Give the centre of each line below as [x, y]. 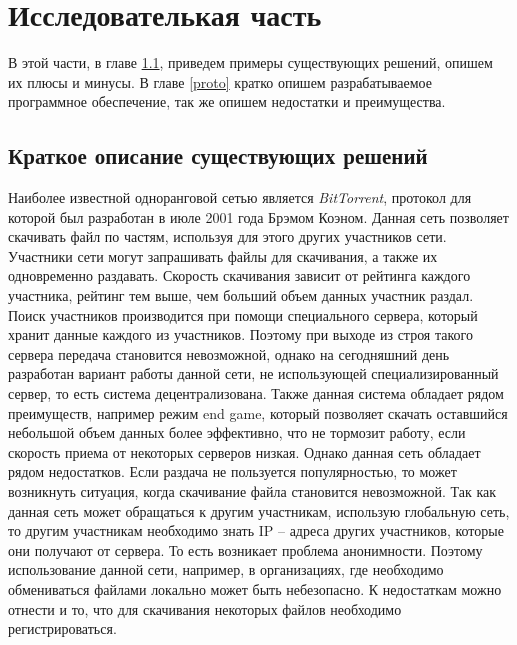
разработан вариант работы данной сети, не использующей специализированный [253, 373]
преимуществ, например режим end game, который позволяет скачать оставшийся [258, 412]
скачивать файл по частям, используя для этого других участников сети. [227, 236]
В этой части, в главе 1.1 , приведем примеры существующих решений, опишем [250, 62]
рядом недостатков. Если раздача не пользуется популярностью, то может [232, 471]
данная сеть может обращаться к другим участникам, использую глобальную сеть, [259, 510]
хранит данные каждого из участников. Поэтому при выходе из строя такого [240, 334]
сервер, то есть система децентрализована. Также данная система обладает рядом [256, 393]
